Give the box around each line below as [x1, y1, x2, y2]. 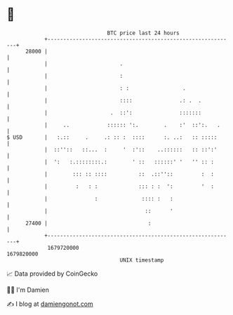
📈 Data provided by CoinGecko [6, 269, 98, 278]
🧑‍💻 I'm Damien [6, 286, 50, 294]
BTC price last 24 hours [107, 29, 180, 36]
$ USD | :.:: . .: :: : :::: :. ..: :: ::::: [6, 133, 218, 141]
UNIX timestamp [119, 256, 164, 264]
